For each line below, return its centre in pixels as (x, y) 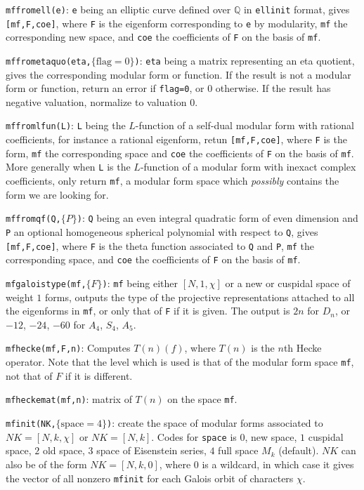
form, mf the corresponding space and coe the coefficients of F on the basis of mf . (180, 153)
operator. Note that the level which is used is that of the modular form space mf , (180, 362)
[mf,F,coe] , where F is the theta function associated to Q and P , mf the (160, 245)
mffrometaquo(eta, (48, 61)
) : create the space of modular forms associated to (215, 423)
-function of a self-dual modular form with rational (245, 125)
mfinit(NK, (31, 424)
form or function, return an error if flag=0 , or (105, 88)
